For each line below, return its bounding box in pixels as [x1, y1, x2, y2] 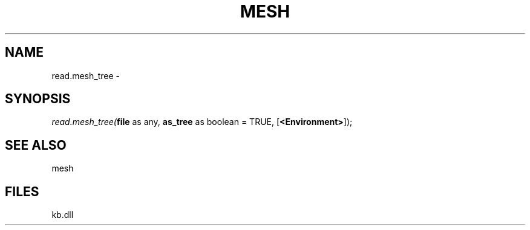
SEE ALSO [5, 137, 67, 153]
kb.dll [51, 209, 74, 220]
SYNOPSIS [5, 91, 71, 107]
